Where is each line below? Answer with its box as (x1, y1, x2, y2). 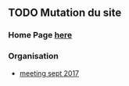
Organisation (8, 51, 59, 62)
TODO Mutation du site (8, 6, 122, 20)
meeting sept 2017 (19, 68, 80, 77)
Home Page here (8, 30, 73, 41)
